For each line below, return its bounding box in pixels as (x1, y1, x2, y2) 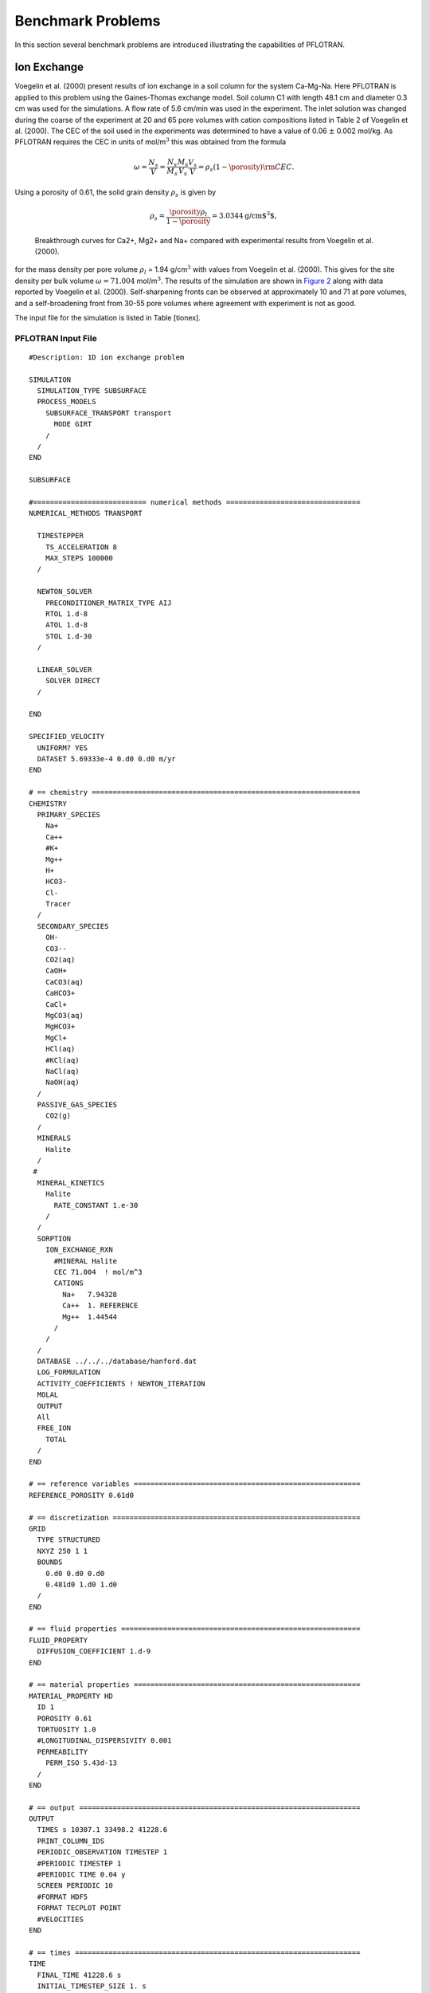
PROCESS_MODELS (37, 397, 96, 407)
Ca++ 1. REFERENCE (62, 1301, 139, 1311)
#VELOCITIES (37, 1914, 84, 1924)
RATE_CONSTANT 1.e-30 (53, 1201, 139, 1209)
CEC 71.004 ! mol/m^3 (53, 1268, 143, 1276)
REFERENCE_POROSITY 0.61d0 (29, 1491, 135, 1500)
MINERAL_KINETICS (37, 1178, 105, 1187)
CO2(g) (45, 1111, 72, 1120)
